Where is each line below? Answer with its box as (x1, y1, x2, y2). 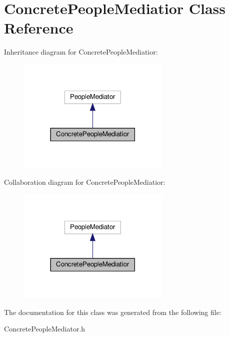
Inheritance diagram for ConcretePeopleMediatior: (4, 47, 158, 57)
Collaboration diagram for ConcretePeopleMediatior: (4, 177, 165, 187)
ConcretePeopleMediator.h (4, 323, 85, 334)
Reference (4, 18, 73, 38)
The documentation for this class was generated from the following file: (4, 306, 221, 317)
